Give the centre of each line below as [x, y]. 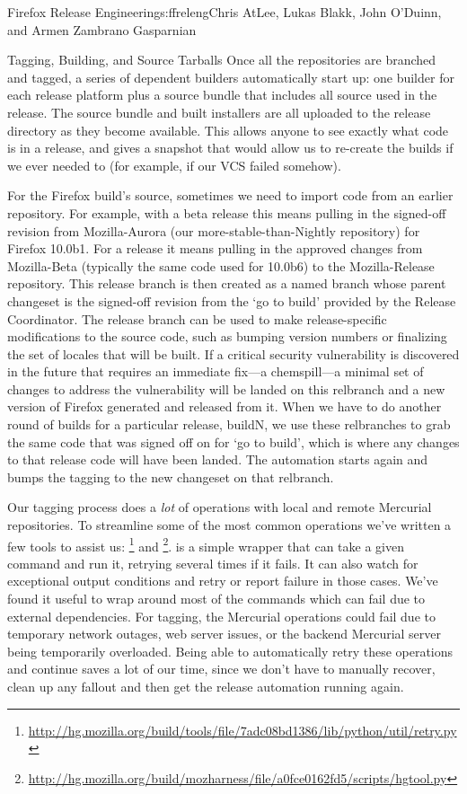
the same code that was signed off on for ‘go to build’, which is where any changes [233, 441]
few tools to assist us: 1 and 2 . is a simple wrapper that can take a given [206, 544]
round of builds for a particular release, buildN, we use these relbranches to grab [229, 424]
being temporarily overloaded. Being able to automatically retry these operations [230, 651]
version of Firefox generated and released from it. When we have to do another [225, 406]
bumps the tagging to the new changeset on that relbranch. [171, 476]
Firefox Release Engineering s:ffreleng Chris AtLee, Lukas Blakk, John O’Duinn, [225, 12]
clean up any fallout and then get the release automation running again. [206, 687]
